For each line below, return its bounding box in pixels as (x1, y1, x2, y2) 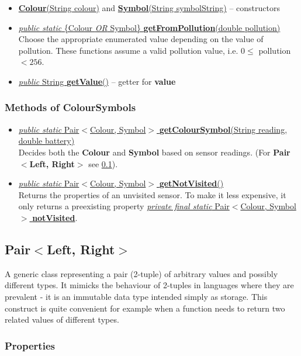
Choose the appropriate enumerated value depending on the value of (18, 33, 264, 45)
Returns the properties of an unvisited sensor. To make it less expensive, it (18, 188, 286, 201)
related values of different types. (5, 313, 119, 326)
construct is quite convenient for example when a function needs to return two (5, 302, 285, 314)
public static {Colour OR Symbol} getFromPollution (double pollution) (18, 21, 281, 33)
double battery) (18, 134, 75, 147)
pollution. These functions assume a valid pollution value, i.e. (18, 44, 238, 56)
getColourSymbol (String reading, (159, 123, 288, 135)
